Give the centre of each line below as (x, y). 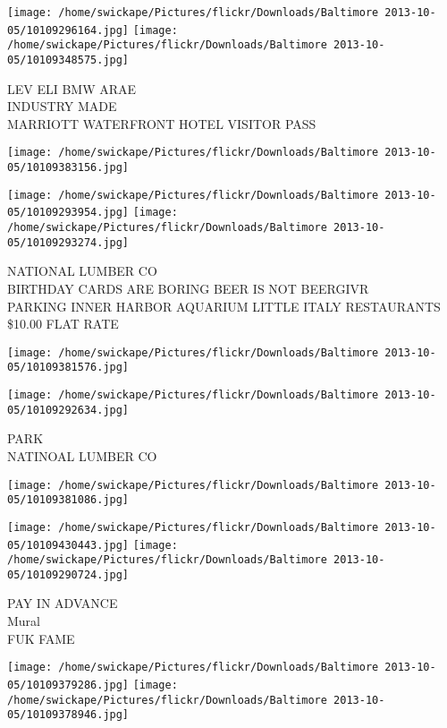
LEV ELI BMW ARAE (72, 88)
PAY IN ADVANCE (63, 603)
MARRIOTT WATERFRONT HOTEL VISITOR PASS (162, 123)
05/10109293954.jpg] (68, 213)
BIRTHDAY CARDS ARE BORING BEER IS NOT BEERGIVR (188, 288)
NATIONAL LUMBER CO (82, 271)
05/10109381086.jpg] (68, 500)
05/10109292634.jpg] (68, 410)
